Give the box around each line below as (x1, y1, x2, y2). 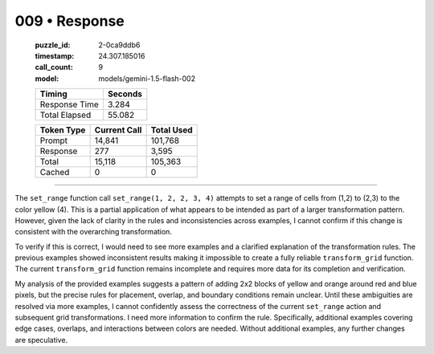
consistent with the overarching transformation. (14, 227, 173, 237)
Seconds (107, 88, 142, 100)
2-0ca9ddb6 (98, 40, 141, 50)
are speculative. (14, 335, 68, 344)
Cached (39, 167, 70, 178)
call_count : (35, 63, 74, 72)
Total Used (150, 124, 193, 136)
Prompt (39, 135, 68, 146)
